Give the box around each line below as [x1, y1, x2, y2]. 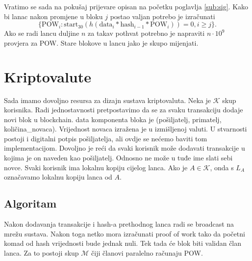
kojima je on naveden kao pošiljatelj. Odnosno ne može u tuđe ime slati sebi [4, 153, 233, 163]
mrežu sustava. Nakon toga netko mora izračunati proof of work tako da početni [4, 228, 245, 238]
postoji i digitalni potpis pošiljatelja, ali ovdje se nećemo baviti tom [4, 133, 207, 143]
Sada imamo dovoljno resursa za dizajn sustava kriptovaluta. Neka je [4, 95, 211, 105]
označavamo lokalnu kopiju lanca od [4, 172, 112, 182]
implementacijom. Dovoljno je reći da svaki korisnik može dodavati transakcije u [4, 143, 245, 153]
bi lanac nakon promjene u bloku [4, 11, 103, 21]
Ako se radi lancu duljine [4, 28, 79, 38]
